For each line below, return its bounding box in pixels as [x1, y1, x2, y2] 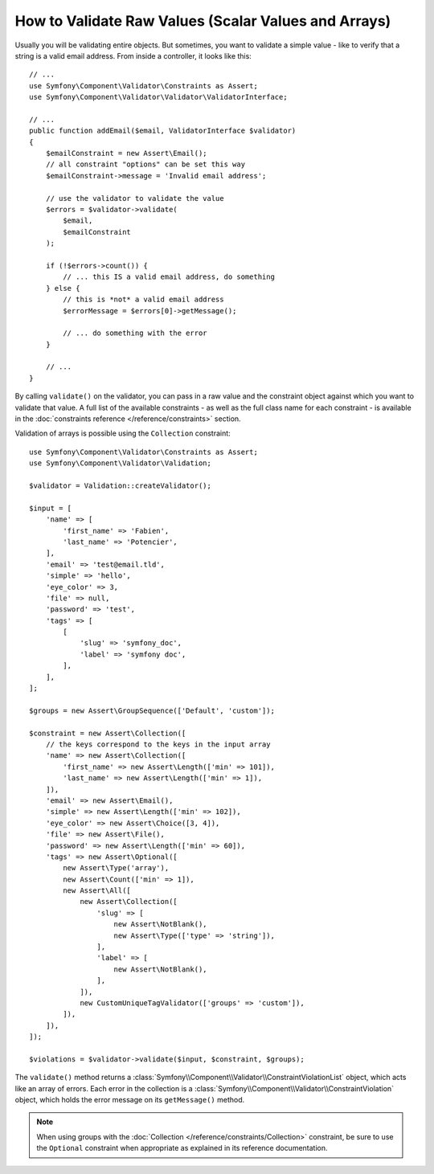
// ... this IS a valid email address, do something [63, 272, 275, 281]
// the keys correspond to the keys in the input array [45, 739, 271, 749]
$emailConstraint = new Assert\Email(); [45, 149, 208, 158]
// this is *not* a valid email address [63, 295, 224, 305]
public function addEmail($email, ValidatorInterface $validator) [29, 126, 297, 136]
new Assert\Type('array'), [63, 864, 170, 873]
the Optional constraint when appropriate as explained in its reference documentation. [36, 1143, 329, 1153]
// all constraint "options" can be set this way [45, 160, 245, 169]
